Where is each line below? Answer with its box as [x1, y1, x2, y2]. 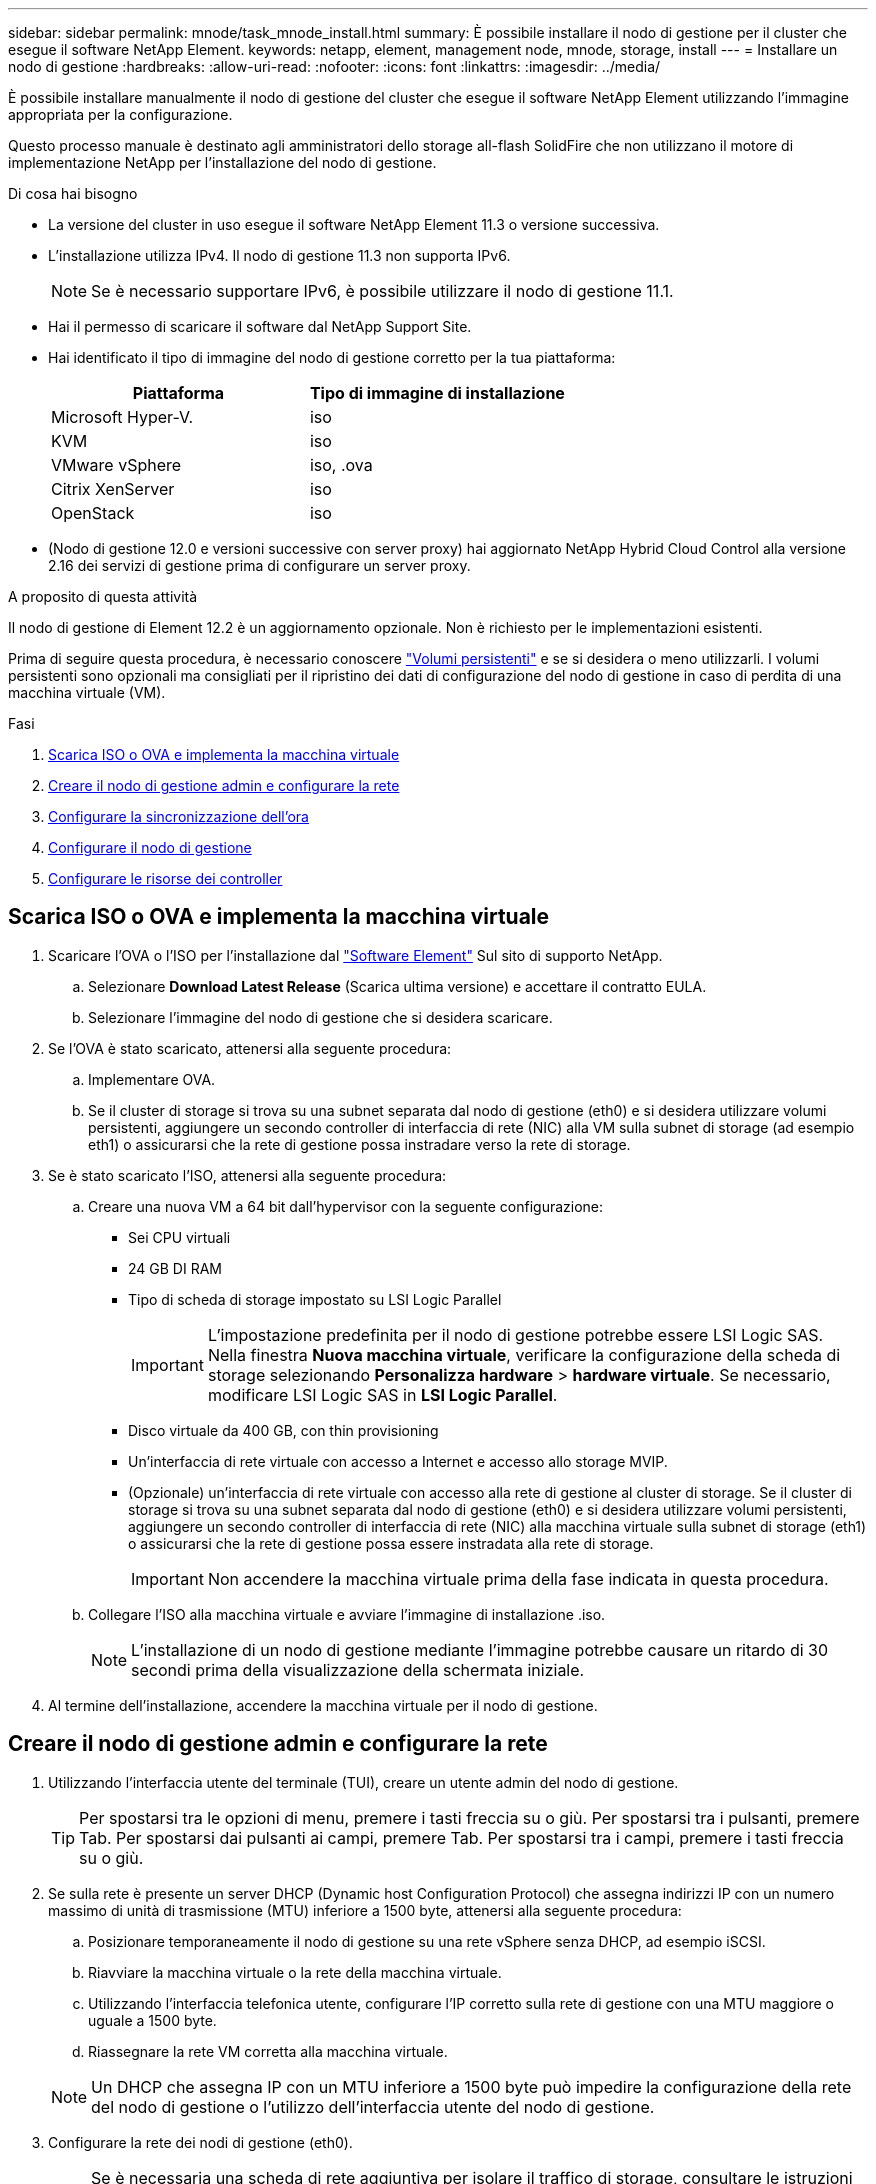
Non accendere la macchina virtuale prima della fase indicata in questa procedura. [207, 1568, 829, 1589]
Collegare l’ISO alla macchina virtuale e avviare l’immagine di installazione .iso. [88, 1605, 606, 1623]
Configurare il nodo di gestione [48, 839, 252, 856]
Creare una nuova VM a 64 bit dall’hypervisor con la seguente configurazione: [88, 1197, 604, 1215]
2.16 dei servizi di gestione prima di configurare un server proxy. [48, 557, 471, 574]
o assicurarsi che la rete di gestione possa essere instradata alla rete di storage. [128, 1534, 654, 1552]
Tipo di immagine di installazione [309, 383, 565, 403]
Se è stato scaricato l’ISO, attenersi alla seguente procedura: [48, 1166, 447, 1184]
